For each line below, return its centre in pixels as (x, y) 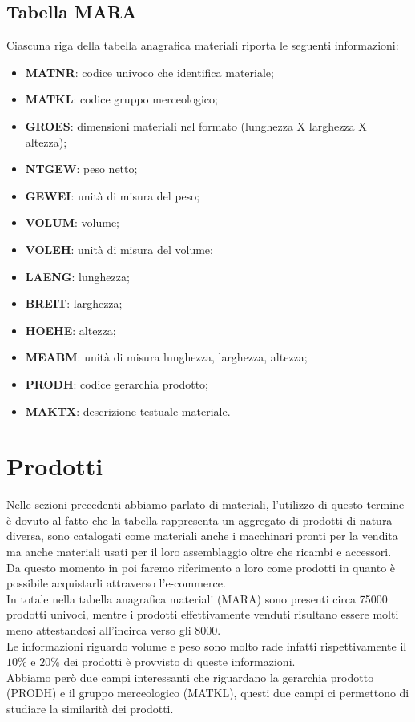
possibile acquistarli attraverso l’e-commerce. (116, 583)
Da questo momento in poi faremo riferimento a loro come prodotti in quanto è (201, 567)
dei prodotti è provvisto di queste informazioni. (179, 661)
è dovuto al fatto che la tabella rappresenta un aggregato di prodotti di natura (199, 520)
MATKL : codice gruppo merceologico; (121, 99)
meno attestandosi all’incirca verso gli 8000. (114, 629)
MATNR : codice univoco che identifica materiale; (149, 72)
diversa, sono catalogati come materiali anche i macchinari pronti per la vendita (202, 536)
